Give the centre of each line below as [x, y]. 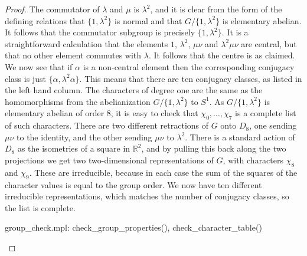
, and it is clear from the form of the [216, 9]
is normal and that [148, 20]
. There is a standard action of [240, 137]
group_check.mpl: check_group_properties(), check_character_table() [133, 227]
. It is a [235, 32]
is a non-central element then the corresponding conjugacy [189, 66]
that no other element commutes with [73, 55]
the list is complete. [40, 207]
